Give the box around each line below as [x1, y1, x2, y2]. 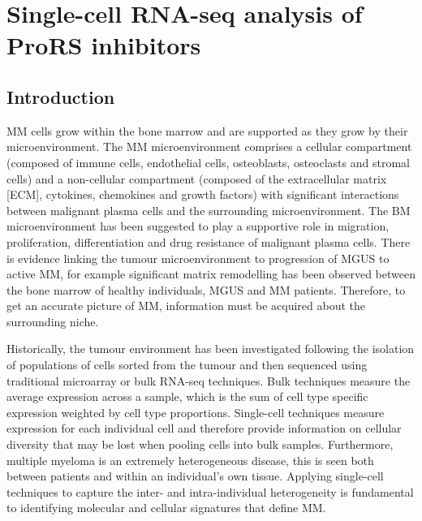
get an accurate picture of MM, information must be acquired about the [6, 297, 366, 314]
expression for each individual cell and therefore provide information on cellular [6, 420, 402, 437]
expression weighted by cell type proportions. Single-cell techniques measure [6, 403, 385, 420]
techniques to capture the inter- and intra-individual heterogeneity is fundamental [6, 483, 414, 500]
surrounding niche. [6, 312, 99, 329]
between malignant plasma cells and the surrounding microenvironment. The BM [6, 201, 411, 218]
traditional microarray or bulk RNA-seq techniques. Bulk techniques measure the [6, 372, 411, 389]
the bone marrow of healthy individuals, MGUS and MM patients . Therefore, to [6, 281, 406, 298]
